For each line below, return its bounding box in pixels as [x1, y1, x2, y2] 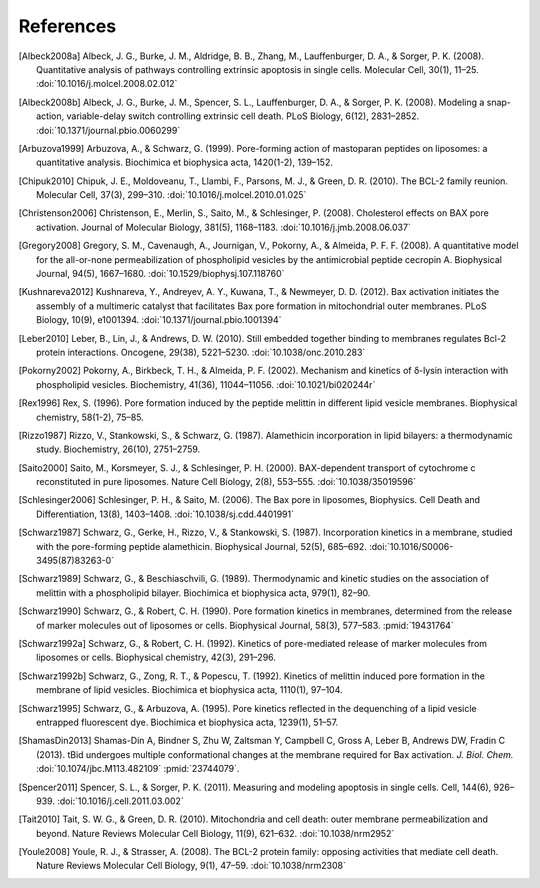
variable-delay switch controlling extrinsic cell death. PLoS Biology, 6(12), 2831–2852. [66, 110, 420, 122]
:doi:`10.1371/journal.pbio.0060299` [36, 124, 181, 136]
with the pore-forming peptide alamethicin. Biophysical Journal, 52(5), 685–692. [36, 540, 367, 552]
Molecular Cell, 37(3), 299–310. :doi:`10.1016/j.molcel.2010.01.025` [36, 189, 307, 201]
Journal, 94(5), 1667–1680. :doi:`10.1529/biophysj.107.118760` [36, 268, 285, 280]
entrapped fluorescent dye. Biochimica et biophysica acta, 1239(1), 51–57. [36, 716, 339, 728]
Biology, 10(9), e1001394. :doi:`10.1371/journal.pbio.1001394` [36, 314, 282, 326]
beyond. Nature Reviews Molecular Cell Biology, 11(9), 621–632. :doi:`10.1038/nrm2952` [36, 827, 395, 839]
